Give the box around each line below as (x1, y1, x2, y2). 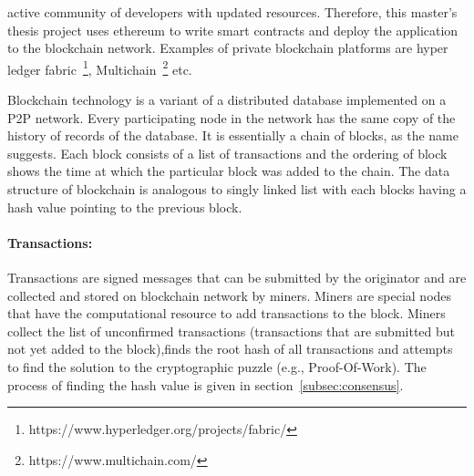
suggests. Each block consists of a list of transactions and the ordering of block (7, 143, 448, 162)
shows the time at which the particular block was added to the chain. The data (7, 161, 450, 181)
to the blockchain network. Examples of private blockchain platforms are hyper (7, 38, 448, 57)
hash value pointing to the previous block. (7, 197, 242, 216)
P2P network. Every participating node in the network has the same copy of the (7, 108, 456, 127)
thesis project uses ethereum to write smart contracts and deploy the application (7, 20, 459, 39)
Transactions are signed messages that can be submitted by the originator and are (7, 267, 467, 286)
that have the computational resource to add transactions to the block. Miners (7, 304, 446, 323)
